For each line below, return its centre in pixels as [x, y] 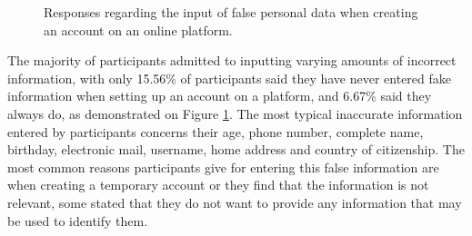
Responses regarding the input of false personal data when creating [231, 12]
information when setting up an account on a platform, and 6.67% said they [220, 96]
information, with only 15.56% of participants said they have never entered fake [229, 78]
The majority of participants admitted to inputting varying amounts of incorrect [232, 60]
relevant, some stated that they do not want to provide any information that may [235, 202]
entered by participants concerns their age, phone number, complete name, [216, 131]
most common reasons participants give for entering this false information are [223, 167]
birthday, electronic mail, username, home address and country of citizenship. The [236, 149]
